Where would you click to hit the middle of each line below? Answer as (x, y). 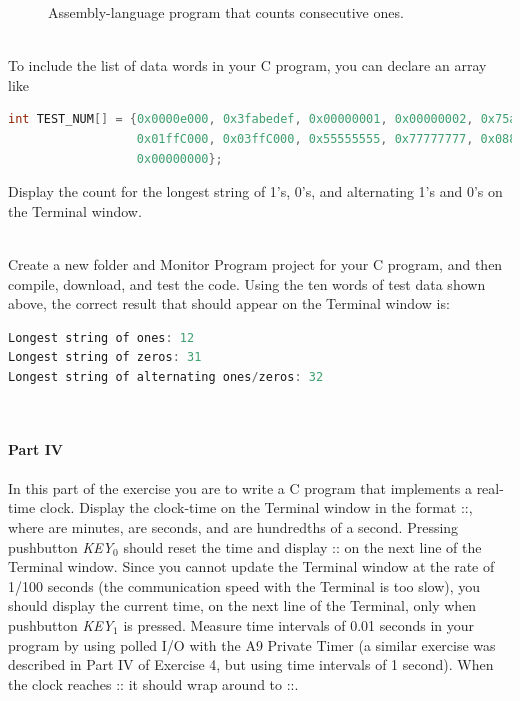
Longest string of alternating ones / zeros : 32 (166, 376)
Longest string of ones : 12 (101, 337)
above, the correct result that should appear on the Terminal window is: (229, 303)
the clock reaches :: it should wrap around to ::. (153, 683)
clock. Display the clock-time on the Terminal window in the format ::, (256, 507)
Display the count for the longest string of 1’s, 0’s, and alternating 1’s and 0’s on (255, 191)
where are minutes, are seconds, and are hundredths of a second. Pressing (233, 527)
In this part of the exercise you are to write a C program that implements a (240, 487)
